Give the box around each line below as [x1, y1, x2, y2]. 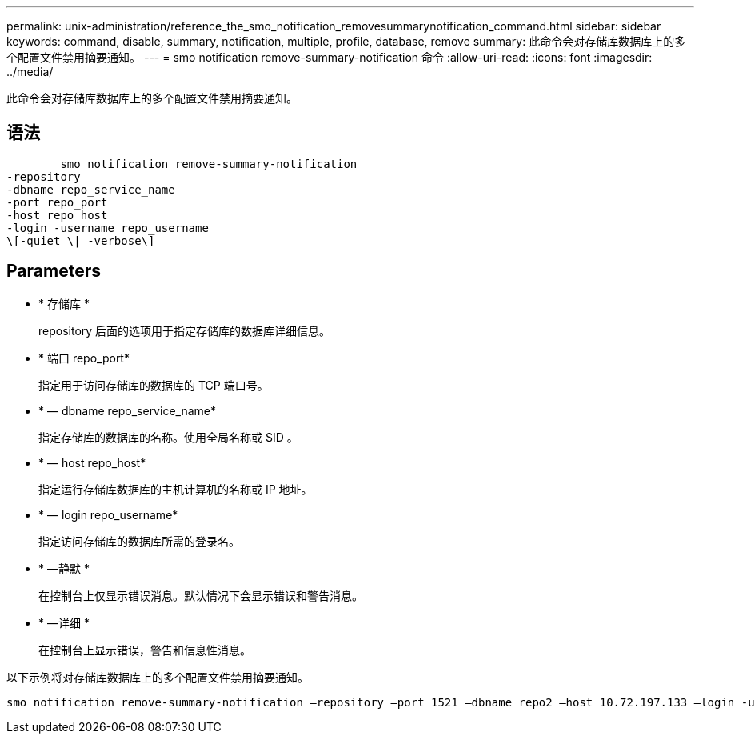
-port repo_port [6, 195, 108, 209]
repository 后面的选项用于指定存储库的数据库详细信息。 [38, 323, 331, 338]
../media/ [6, 65, 54, 78]
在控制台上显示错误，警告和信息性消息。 [38, 642, 251, 657]
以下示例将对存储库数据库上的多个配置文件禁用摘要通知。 [6, 670, 309, 684]
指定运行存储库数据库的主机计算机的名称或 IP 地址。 [38, 482, 313, 496]
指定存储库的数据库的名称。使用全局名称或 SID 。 [38, 430, 298, 444]
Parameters [6, 261, 101, 282]
